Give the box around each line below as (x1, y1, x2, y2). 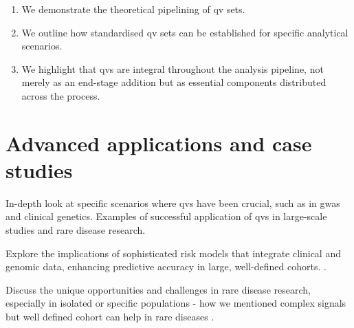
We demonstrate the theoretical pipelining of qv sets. (21, 2, 245, 16)
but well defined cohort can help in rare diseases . (5, 309, 214, 324)
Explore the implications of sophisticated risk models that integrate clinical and (5, 245, 341, 260)
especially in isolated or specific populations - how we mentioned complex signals (5, 296, 346, 310)
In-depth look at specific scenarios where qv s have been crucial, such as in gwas (5, 195, 340, 210)
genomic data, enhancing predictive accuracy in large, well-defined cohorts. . (5, 259, 327, 274)
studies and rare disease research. (5, 223, 146, 237)
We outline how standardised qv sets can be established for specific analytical (21, 25, 349, 39)
